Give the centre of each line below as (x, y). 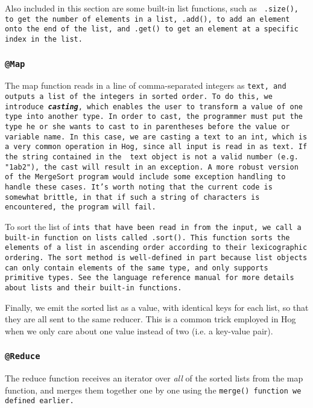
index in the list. (44, 39)
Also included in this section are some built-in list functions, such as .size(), (152, 8)
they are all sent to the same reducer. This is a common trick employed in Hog (150, 319)
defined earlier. (40, 401)
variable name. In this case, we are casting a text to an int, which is (156, 137)
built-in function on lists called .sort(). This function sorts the (147, 237)
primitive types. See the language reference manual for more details (150, 278)
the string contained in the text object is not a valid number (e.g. (152, 157)
